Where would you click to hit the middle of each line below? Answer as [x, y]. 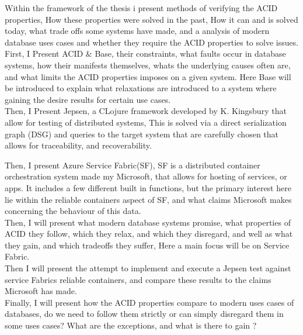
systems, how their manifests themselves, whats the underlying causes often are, [148, 65]
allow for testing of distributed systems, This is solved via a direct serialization [146, 122]
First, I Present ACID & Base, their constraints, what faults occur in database [145, 53]
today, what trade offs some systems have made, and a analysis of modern [137, 31]
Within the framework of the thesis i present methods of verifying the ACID [141, 8]
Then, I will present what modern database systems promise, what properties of [148, 222]
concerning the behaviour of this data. [73, 211]
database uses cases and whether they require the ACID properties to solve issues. [152, 42]
